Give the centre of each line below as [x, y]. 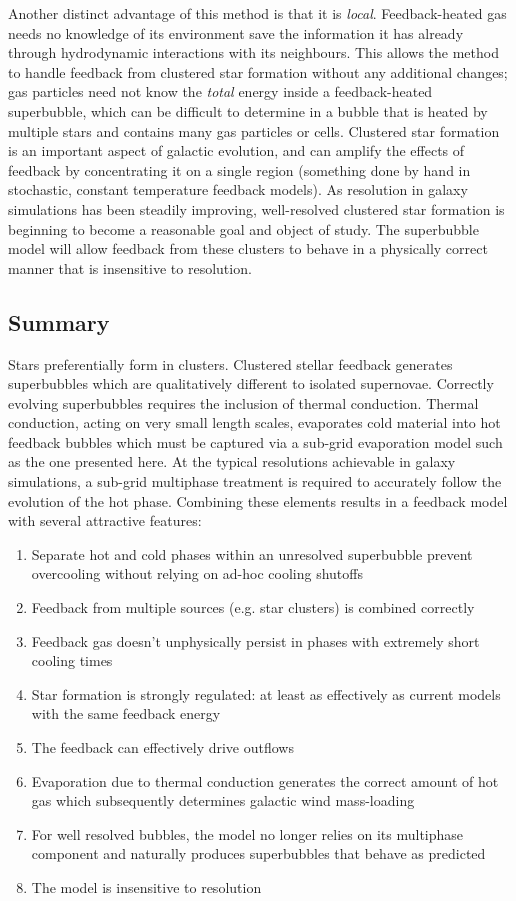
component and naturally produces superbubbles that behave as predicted [258, 853]
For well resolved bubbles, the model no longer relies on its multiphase [247, 833]
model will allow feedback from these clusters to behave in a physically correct [248, 248]
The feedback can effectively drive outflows [162, 747]
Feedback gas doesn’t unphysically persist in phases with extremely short [255, 640]
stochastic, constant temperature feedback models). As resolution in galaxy [238, 189]
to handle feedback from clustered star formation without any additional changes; [258, 71]
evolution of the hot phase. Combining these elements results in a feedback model [258, 500]
